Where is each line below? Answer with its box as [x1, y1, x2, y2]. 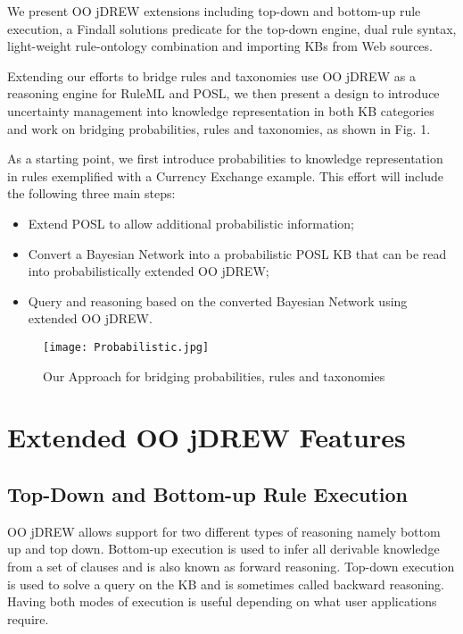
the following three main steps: [7, 184, 176, 203]
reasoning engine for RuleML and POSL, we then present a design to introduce [7, 84, 440, 103]
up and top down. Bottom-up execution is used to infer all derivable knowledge [7, 539, 440, 558]
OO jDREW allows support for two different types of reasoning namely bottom [7, 521, 441, 540]
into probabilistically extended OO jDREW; [28, 262, 269, 280]
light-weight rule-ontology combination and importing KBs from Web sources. [7, 37, 433, 55]
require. [7, 609, 49, 628]
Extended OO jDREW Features [7, 419, 406, 455]
